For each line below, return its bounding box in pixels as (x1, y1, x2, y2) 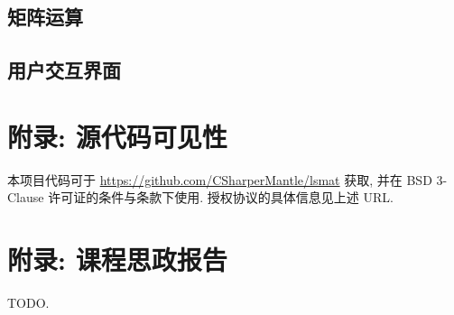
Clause (7, 188, 44, 207)
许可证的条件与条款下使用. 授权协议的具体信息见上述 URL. (48, 188, 394, 207)
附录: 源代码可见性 (7, 117, 227, 154)
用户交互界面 (7, 56, 121, 84)
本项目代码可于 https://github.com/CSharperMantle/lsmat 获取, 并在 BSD (7, 170, 432, 189)
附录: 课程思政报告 (7, 241, 227, 278)
